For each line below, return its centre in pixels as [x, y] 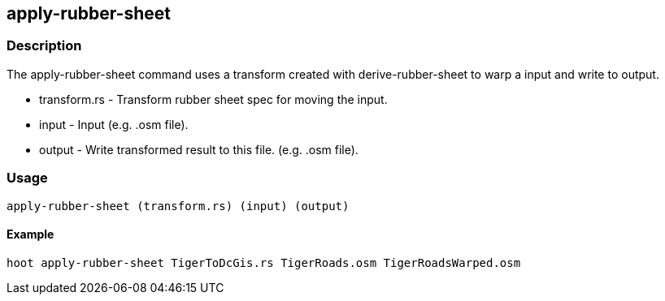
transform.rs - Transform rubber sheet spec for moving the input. [213, 99]
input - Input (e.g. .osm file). [114, 124]
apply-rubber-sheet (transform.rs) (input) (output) [178, 206]
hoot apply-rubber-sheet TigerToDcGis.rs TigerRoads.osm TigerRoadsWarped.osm [264, 262]
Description [44, 46]
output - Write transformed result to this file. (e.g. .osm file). [199, 149]
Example [30, 234]
